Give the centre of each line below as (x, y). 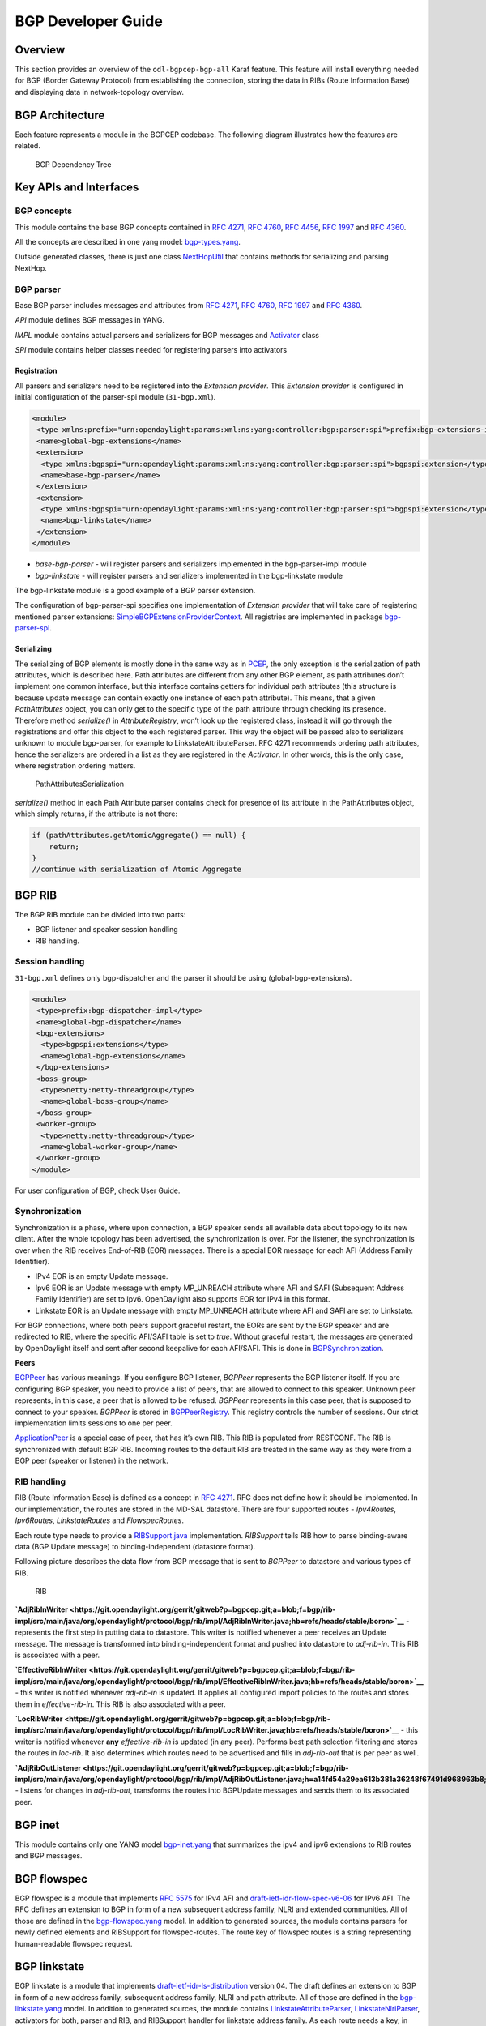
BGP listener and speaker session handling (107, 930)
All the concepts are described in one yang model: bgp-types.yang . (128, 242)
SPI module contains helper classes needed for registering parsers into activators (151, 350)
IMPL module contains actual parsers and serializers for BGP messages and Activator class (167, 335)
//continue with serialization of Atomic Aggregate (137, 870)
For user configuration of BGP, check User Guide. (98, 1190)
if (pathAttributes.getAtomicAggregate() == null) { (139, 836)
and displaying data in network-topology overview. (99, 92)
